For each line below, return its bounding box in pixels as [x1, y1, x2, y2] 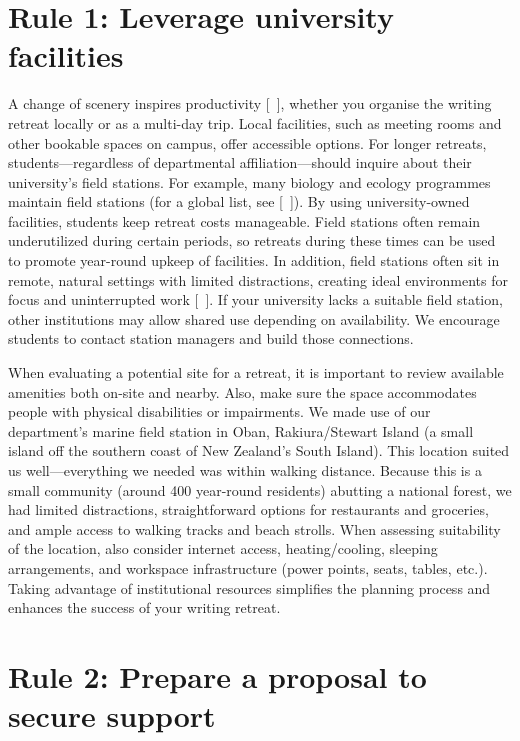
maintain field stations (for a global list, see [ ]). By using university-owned [8, 191, 470, 212]
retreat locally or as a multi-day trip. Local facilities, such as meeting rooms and [8, 112, 502, 133]
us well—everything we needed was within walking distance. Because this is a [8, 460, 482, 480]
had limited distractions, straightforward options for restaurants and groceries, [8, 499, 489, 520]
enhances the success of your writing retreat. [8, 597, 281, 618]
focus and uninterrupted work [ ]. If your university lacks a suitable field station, [8, 289, 503, 310]
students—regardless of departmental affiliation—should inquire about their [8, 152, 472, 173]
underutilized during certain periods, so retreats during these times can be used [8, 230, 496, 251]
